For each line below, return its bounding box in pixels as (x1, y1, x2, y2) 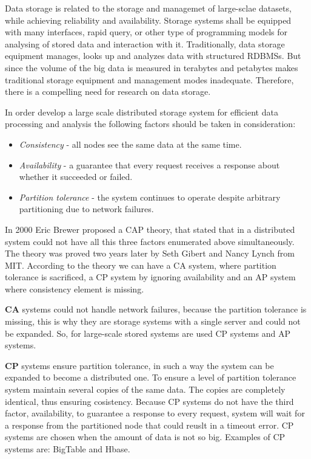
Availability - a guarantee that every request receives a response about (19, 158, 280, 171)
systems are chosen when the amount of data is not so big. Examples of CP (5, 430, 286, 443)
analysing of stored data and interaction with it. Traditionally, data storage (5, 37, 285, 50)
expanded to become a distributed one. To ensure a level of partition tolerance (5, 371, 296, 384)
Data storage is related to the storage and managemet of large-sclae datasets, (5, 2, 292, 14)
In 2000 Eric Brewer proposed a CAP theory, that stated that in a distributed (5, 223, 295, 235)
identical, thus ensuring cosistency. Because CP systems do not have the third (5, 395, 294, 407)
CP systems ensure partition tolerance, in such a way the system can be (5, 359, 274, 371)
